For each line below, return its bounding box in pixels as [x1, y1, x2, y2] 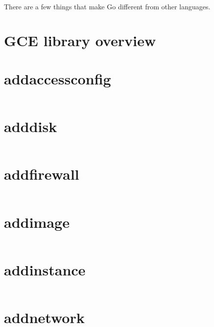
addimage [4, 212, 70, 232]
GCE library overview [4, 30, 156, 50]
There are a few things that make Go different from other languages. [4, 1, 211, 11]
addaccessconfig [4, 69, 111, 89]
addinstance [4, 259, 86, 279]
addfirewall [4, 164, 80, 184]
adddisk [4, 116, 57, 136]
